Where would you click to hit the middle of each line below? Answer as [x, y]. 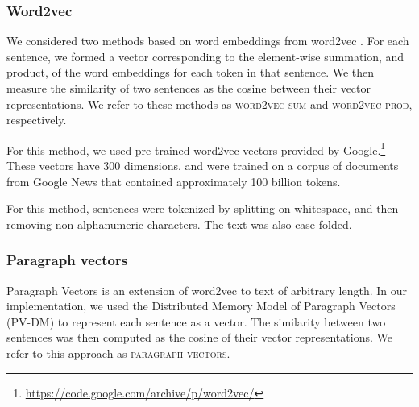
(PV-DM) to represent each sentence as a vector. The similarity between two [196, 321]
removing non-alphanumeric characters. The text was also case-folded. [179, 224]
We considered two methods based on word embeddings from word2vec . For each [208, 41]
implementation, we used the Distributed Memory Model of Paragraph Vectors [201, 306]
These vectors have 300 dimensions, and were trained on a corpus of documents [203, 166]
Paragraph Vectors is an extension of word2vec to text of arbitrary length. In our [207, 290]
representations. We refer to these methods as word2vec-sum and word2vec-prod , [209, 104]
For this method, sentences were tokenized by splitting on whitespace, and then [203, 208]
